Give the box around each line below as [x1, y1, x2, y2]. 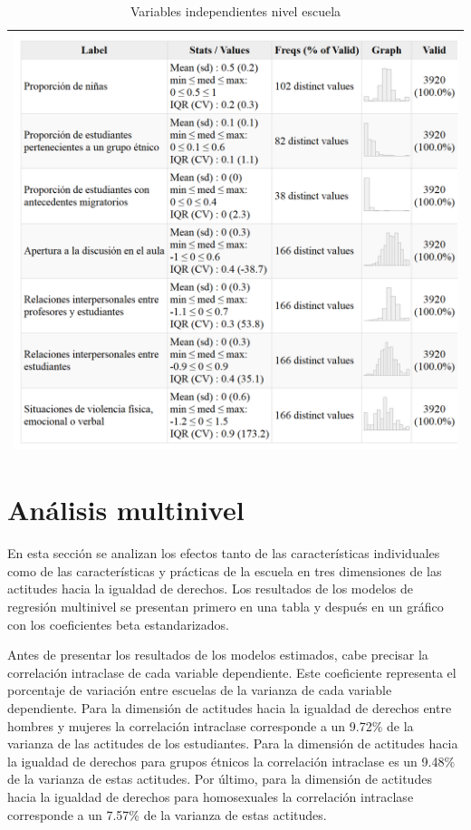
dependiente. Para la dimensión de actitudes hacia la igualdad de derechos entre [7, 698, 452, 717]
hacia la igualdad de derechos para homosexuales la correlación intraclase [7, 787, 414, 806]
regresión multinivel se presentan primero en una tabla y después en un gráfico [7, 597, 444, 615]
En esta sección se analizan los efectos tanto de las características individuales [7, 544, 440, 563]
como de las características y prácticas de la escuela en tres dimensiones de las [7, 561, 442, 580]
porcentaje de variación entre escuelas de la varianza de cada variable [7, 680, 392, 700]
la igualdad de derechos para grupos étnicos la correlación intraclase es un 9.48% [7, 751, 456, 770]
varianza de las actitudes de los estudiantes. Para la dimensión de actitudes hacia [7, 734, 458, 753]
